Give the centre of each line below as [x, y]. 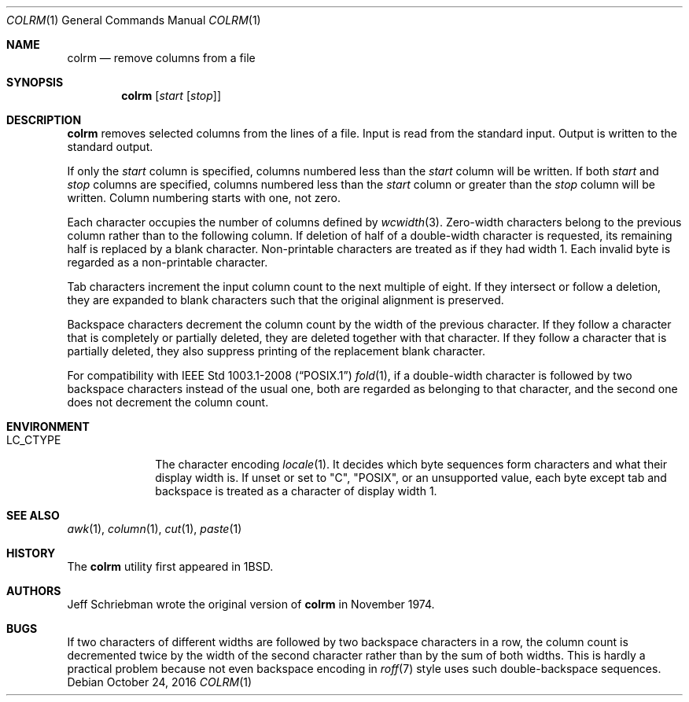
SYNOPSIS [35, 82]
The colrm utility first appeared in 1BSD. [170, 566]
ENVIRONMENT [48, 426]
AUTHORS [34, 591]
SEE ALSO [33, 515]
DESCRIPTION [44, 120]
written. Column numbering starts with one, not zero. [204, 198]
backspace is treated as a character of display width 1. [296, 491]
